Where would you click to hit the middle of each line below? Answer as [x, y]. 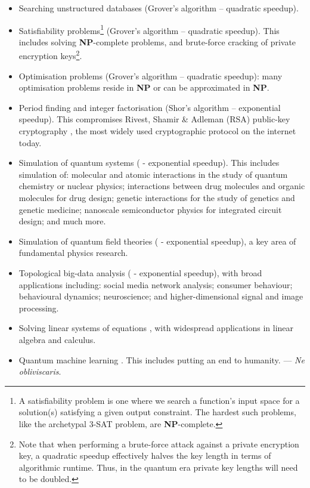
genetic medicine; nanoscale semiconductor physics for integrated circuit [150, 209]
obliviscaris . [40, 371]
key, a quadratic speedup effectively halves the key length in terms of [145, 455]
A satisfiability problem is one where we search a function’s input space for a [159, 400]
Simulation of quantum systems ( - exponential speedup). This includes [149, 163]
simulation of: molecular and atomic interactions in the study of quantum [153, 174]
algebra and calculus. [57, 339]
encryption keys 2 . [50, 55]
